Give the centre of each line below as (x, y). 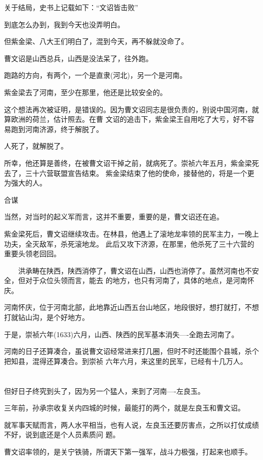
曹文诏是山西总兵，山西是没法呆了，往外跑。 (78, 58)
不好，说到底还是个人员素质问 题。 (62, 434)
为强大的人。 (25, 183)
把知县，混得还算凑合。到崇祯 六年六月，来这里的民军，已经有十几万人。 (126, 361)
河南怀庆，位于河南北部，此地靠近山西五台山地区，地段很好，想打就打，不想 (131, 307)
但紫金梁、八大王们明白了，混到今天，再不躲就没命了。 (96, 41)
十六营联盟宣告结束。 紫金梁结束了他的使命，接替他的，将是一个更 (143, 173)
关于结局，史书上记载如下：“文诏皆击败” (71, 7)
